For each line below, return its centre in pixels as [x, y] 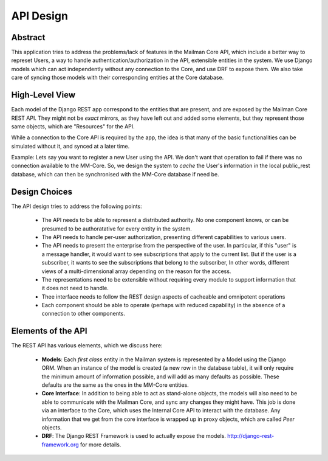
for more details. [101, 445]
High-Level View [43, 95]
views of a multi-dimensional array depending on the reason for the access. [136, 271]
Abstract [28, 37]
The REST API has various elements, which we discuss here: [87, 345]
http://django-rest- [251, 436]
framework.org [60, 445]
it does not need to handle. [75, 288]
